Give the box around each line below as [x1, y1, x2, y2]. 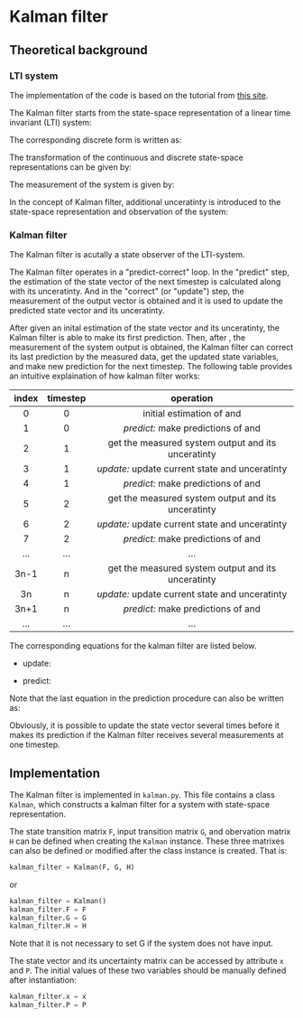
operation [170, 392, 214, 405]
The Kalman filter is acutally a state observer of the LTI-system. [9, 249, 245, 260]
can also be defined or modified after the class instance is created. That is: [9, 845, 288, 855]
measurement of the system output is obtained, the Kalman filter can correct [9, 341, 294, 353]
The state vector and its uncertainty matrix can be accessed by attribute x [9, 956, 284, 967]
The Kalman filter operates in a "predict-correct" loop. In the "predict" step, [9, 266, 290, 277]
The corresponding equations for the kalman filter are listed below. [9, 640, 257, 651]
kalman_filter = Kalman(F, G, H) [9, 863, 135, 872]
